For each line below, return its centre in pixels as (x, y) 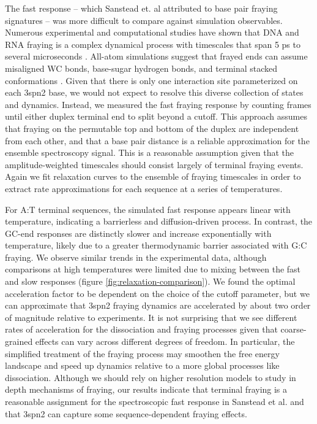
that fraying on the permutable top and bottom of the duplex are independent (152, 128)
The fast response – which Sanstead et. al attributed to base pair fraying (141, 8)
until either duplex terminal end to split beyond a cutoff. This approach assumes (156, 116)
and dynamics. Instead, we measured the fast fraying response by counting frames (158, 104)
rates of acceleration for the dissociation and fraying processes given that (141, 329)
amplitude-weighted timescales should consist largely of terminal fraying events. (154, 164)
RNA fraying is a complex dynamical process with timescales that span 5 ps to (153, 44)
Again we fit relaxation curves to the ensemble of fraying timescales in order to (153, 176)
